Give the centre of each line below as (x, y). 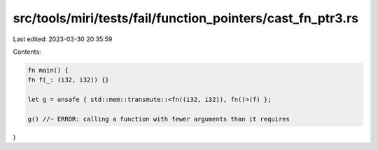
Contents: (27, 52)
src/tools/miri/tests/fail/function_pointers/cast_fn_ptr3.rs (186, 18)
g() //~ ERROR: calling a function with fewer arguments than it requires (159, 119)
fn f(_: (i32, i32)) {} (69, 80)
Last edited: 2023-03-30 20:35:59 (63, 39)
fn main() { (48, 70)
